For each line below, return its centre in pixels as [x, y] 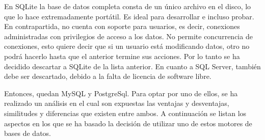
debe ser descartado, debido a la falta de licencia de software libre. [108, 76]
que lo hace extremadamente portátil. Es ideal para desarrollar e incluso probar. [129, 16]
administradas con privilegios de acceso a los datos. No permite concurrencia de [128, 36]
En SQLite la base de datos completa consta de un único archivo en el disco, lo [128, 6]
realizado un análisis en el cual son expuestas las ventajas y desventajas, [117, 103]
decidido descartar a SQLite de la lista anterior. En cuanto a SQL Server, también [132, 66]
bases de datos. [28, 133]
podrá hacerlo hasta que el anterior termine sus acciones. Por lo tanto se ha [122, 56]
